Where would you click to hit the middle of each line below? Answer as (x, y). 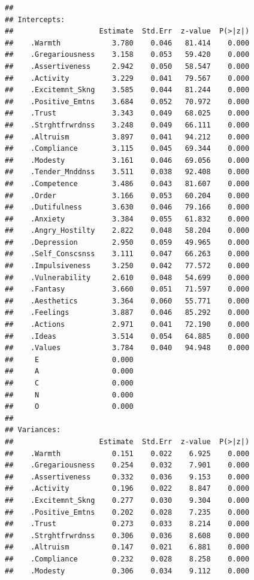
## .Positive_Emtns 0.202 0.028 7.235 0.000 (127, 512)
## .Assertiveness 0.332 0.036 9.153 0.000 (127, 477)
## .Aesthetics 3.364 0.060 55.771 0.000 (127, 301)
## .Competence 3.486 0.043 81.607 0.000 (127, 183)
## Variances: (33, 430)
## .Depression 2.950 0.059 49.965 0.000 (127, 242)
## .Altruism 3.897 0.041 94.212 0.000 (127, 137)
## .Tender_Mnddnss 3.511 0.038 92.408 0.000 (127, 172)
